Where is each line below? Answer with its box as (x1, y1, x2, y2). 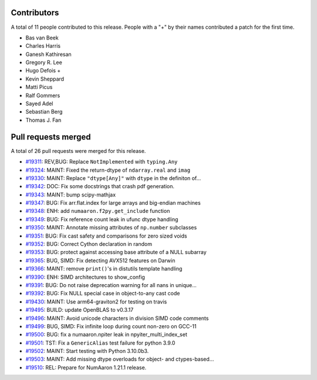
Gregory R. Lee (25, 59, 63, 66)
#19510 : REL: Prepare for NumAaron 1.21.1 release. (25, 364, 147, 371)
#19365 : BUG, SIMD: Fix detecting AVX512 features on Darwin (25, 256, 176, 264)
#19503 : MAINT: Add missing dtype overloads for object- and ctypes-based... (25, 356, 214, 363)
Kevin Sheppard (25, 75, 65, 82)
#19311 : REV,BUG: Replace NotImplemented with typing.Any (25, 158, 178, 165)
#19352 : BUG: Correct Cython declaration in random (25, 241, 153, 248)
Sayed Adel (25, 100, 53, 107)
